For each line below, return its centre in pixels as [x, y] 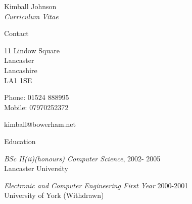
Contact [16, 33]
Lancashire [21, 70]
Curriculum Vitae [31, 16]
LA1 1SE [18, 80]
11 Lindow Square [32, 50]
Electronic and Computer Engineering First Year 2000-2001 [96, 185]
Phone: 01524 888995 [37, 97]
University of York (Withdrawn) [54, 195]
